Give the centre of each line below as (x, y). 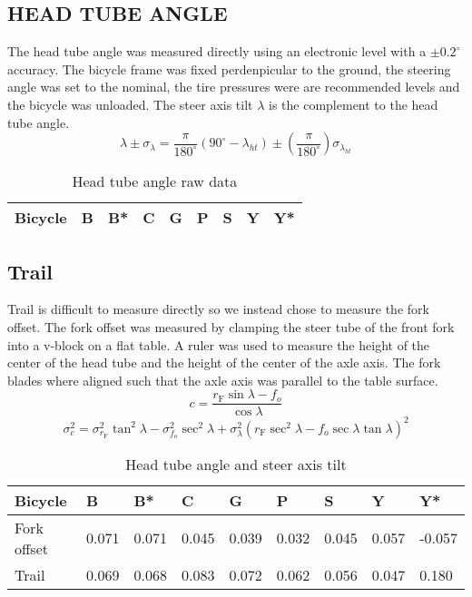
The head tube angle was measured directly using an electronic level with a (217, 51)
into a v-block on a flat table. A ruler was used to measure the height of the (219, 344)
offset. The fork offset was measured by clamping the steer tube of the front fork (231, 326)
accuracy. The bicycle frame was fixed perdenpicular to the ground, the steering (229, 69)
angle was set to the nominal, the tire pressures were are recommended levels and (234, 87)
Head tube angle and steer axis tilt (236, 464)
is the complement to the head (354, 104)
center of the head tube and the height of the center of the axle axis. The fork (224, 362)
